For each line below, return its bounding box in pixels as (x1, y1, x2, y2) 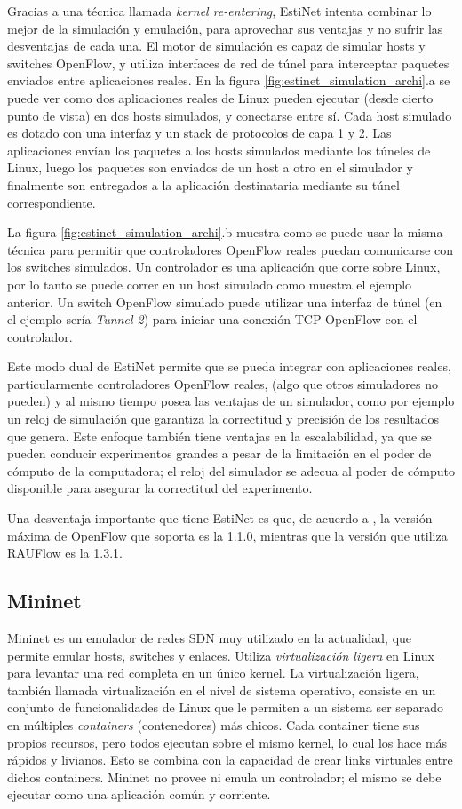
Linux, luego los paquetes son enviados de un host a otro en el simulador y (7, 158, 413, 177)
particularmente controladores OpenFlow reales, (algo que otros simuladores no (7, 374, 439, 393)
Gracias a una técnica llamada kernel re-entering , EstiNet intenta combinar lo (7, 2, 432, 20)
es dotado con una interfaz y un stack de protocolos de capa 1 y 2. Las (7, 123, 392, 142)
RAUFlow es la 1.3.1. (7, 543, 123, 562)
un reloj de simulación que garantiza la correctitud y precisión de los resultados (7, 409, 439, 428)
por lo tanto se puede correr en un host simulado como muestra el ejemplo (7, 274, 412, 293)
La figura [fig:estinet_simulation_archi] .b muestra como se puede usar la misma (7, 223, 443, 242)
